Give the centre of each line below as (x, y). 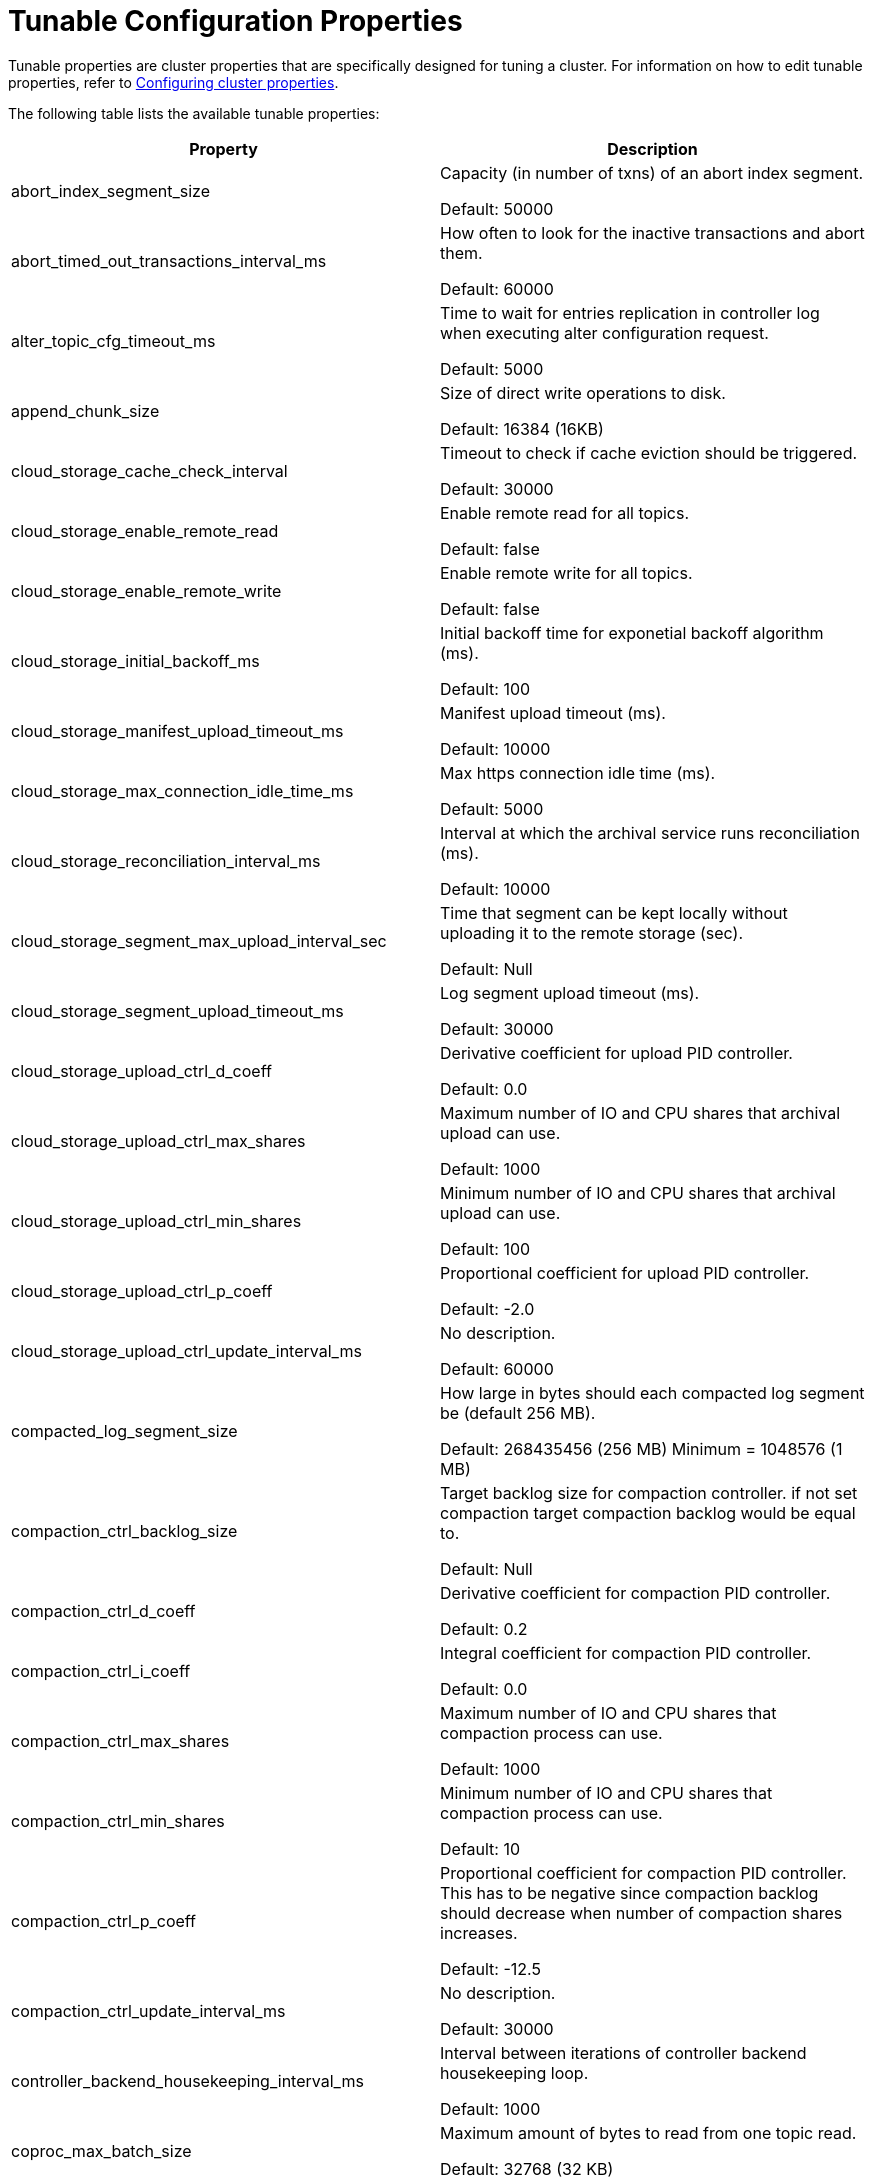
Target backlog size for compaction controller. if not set (649, 1492)
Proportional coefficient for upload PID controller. (625, 1272)
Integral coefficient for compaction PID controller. (626, 1652)
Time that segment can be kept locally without (614, 912)
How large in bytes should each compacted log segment (652, 1392)
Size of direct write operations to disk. (583, 392)
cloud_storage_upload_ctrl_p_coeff (142, 1290)
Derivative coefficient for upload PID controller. (616, 1052)
